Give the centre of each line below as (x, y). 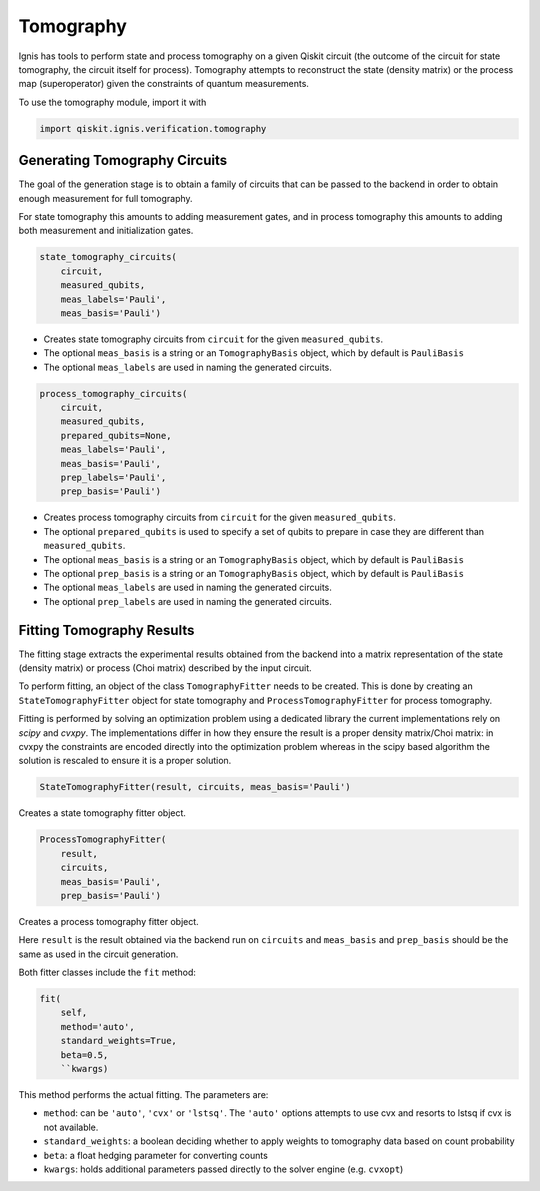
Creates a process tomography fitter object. (108, 921)
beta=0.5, (84, 1054)
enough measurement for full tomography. (106, 198)
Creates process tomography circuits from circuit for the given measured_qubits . (220, 517)
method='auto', (97, 1026)
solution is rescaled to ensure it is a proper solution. (125, 761)
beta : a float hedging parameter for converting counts (156, 1155)
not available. (71, 1127)
